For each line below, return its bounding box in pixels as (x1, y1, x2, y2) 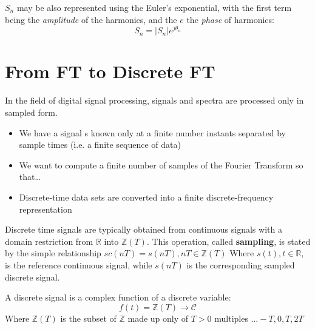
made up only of (127, 311, 189, 324)
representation (19, 202, 72, 215)
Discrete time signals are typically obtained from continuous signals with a (5, 223, 282, 236)
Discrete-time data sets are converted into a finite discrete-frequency (19, 190, 274, 203)
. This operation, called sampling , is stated (146, 234, 311, 247)
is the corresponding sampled (186, 258, 295, 271)
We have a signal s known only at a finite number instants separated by (19, 126, 286, 139)
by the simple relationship (5, 247, 101, 259)
